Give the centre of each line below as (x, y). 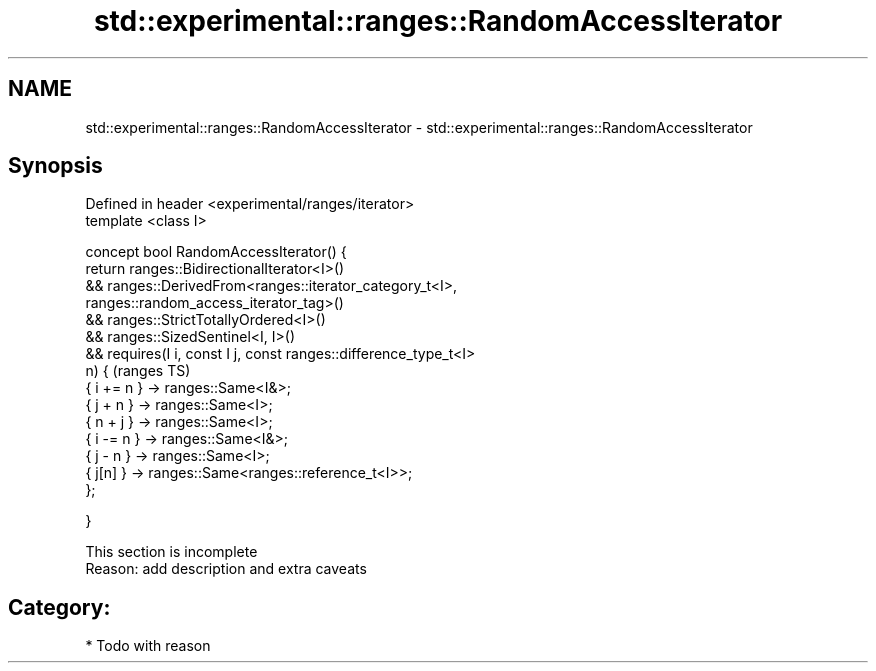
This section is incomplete (171, 552)
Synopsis (55, 166)
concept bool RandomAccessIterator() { (216, 252)
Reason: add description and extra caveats (226, 569)
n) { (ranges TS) (138, 371)
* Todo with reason (148, 646)
